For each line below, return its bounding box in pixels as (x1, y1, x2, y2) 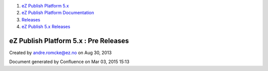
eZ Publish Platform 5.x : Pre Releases (9, 36, 129, 45)
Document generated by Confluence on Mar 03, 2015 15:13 (9, 59, 130, 65)
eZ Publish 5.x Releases (21, 24, 70, 30)
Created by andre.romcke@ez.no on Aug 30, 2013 (9, 50, 112, 56)
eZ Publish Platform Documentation (21, 10, 94, 16)
